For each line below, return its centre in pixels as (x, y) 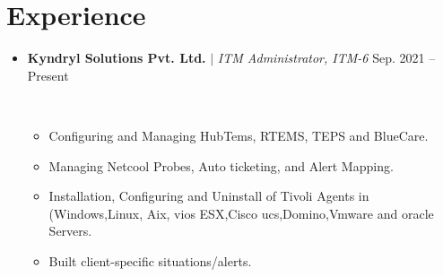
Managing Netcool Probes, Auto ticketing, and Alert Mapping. (221, 165)
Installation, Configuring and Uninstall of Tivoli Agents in (209, 196)
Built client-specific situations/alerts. (150, 260)
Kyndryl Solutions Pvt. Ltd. (117, 58)
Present (48, 75)
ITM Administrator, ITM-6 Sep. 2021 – (326, 58)
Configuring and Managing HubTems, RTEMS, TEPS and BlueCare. (239, 135)
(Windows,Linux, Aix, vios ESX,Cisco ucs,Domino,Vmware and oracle (241, 213)
